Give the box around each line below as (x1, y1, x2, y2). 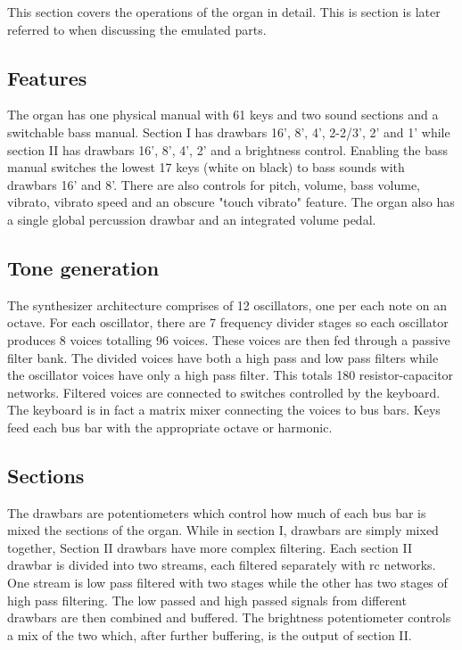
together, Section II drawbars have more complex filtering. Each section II (7, 538, 412, 556)
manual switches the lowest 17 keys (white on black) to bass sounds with (7, 158, 405, 177)
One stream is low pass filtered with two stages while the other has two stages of (7, 573, 448, 592)
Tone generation (7, 253, 160, 281)
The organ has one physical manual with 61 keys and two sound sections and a (7, 105, 439, 124)
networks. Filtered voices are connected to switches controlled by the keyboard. (7, 383, 441, 401)
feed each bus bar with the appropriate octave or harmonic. (7, 417, 333, 436)
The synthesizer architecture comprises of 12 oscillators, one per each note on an (7, 295, 447, 314)
